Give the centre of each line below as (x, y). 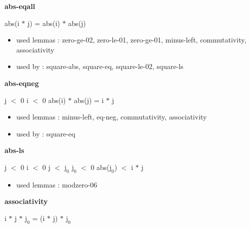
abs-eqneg (22, 83)
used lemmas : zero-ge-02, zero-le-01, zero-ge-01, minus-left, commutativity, (131, 40)
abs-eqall (20, 6)
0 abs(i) (54, 100)
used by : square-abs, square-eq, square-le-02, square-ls (100, 66)
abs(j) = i (89, 100)
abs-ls (14, 150)
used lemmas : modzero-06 (57, 184)
